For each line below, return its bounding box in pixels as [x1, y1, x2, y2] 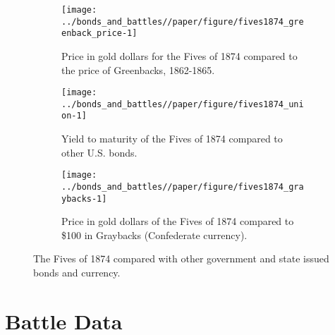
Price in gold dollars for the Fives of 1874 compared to [61, 48, 298, 63]
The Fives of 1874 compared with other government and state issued [33, 251, 329, 266]
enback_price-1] [61, 28, 138, 39]
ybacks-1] [61, 193, 107, 204]
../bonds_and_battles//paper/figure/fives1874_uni [61, 99, 304, 109]
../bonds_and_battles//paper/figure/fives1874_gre [61, 16, 304, 27]
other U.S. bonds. [61, 145, 138, 159]
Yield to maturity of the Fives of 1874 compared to [61, 131, 283, 146]
